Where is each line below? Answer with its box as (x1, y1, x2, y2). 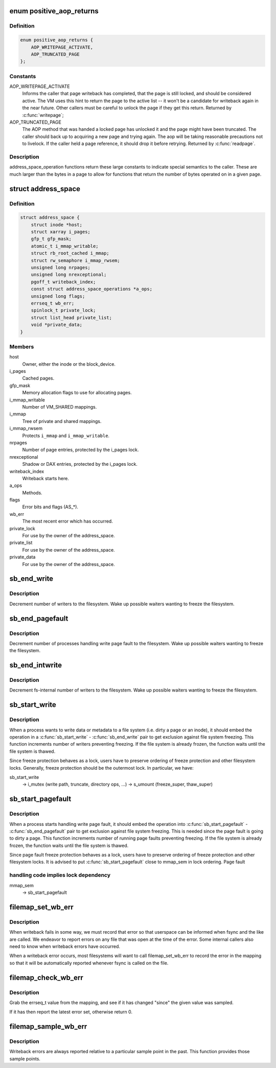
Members (9, 343, 34, 350)
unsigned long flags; (31, 293, 85, 299)
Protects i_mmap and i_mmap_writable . (22, 432, 110, 439)
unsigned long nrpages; (31, 265, 90, 271)
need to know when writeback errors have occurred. (9, 943, 120, 950)
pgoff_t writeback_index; (31, 279, 96, 284)
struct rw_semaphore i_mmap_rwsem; (31, 257, 120, 263)
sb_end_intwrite (9, 661, 62, 670)
